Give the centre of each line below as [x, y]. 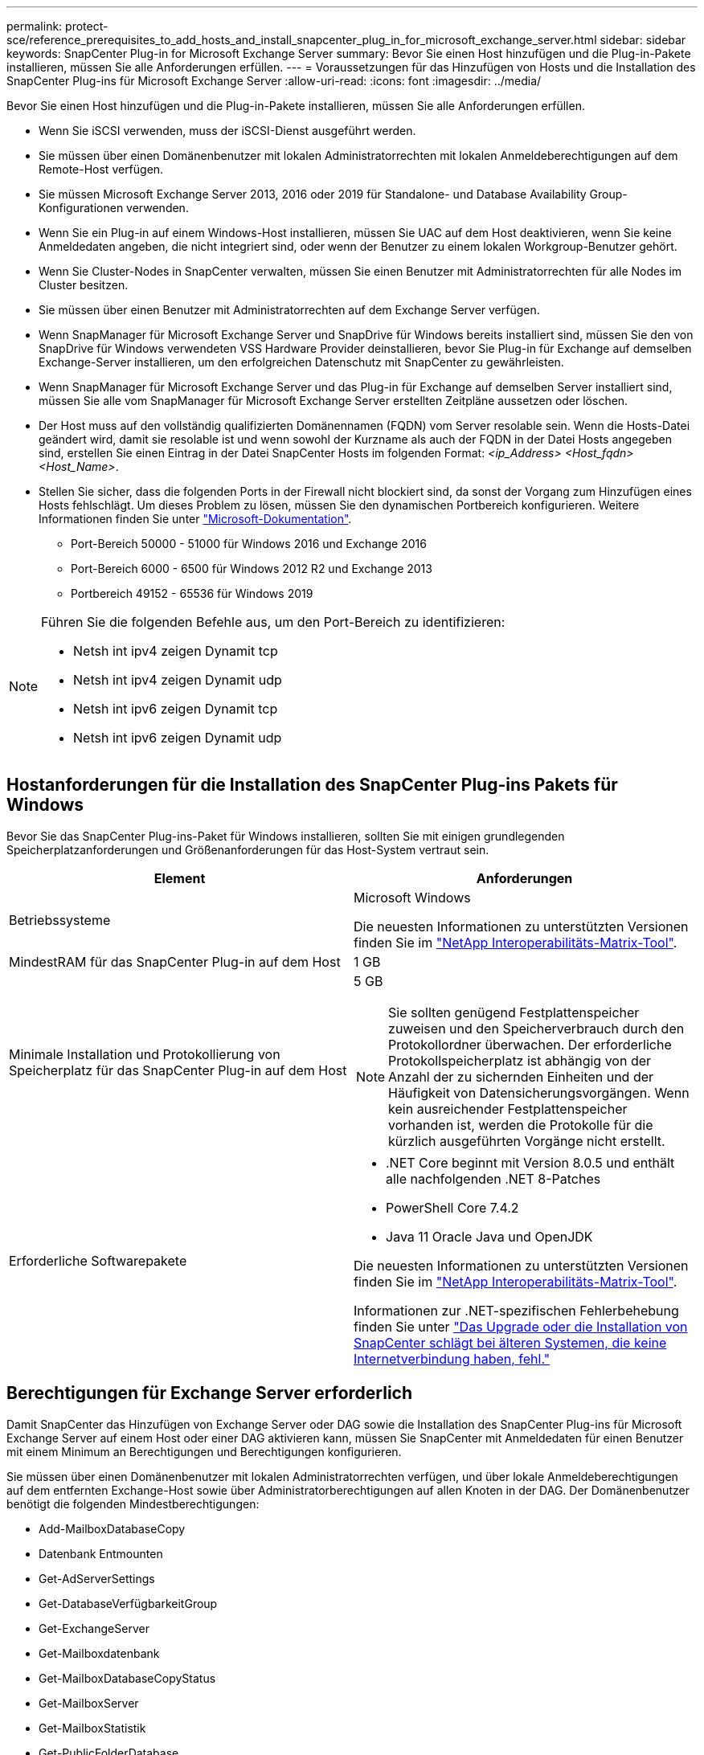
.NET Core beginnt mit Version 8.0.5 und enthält [530, 1162]
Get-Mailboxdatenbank [99, 1653]
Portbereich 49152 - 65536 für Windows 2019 [192, 593]
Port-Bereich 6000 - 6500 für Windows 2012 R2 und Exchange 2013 [252, 569]
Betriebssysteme [60, 920]
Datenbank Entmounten [101, 1553]
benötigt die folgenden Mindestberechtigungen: [133, 1503]
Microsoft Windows [412, 897]
